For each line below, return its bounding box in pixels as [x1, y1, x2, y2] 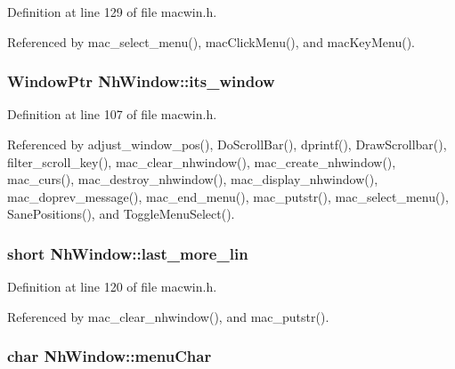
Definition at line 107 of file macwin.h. [7, 105, 217, 124]
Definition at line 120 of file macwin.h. [7, 277, 217, 296]
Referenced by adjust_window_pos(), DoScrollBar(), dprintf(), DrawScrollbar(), [7, 135, 447, 153]
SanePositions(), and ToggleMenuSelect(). [7, 205, 235, 223]
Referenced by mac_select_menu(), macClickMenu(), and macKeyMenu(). [7, 32, 415, 51]
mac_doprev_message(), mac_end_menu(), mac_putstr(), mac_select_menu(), [7, 187, 449, 205]
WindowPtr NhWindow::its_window [7, 70, 275, 92]
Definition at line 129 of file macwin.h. [7, 3, 217, 20]
